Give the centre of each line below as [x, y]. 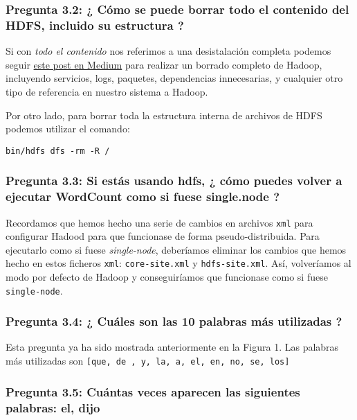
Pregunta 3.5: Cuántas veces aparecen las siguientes [153, 391]
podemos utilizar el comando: [68, 129]
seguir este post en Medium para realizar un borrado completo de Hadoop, [164, 64]
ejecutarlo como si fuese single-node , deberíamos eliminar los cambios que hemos [176, 249]
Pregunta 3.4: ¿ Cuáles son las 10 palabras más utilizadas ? [174, 321]
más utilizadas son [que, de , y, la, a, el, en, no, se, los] [148, 361]
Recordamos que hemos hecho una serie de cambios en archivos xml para [159, 222]
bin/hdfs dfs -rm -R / [58, 151]
